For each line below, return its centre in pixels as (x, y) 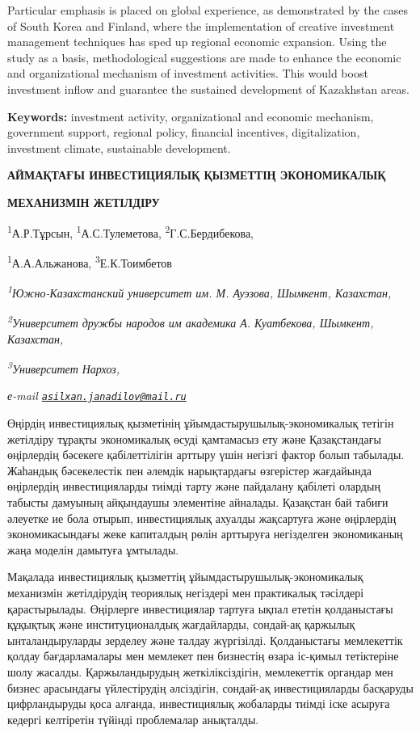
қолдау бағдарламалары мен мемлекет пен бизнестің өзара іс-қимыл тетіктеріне (203, 656)
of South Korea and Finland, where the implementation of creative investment (201, 25)
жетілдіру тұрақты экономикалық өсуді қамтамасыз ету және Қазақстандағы (194, 438)
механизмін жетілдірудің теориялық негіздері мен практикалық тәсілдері (186, 592)
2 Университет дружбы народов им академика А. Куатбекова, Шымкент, (191, 321)
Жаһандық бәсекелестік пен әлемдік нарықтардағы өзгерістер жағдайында (190, 470)
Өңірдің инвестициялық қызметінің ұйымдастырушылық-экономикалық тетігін (201, 423)
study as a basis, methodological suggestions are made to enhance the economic (204, 57)
